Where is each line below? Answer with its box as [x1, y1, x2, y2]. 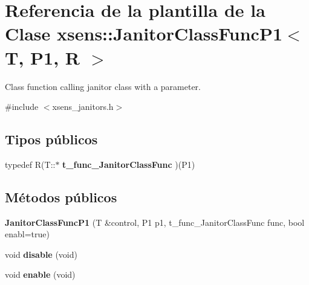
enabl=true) [5, 228, 50, 240]
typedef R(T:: [5, 158, 56, 170]
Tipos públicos [5, 130, 98, 149]
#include [5, 100, 39, 113]
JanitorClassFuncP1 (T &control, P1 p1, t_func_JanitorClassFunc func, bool [5, 216, 305, 228]
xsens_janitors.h [52, 100, 114, 113]
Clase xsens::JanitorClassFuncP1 [5, 21, 283, 46]
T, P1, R [5, 45, 80, 69]
